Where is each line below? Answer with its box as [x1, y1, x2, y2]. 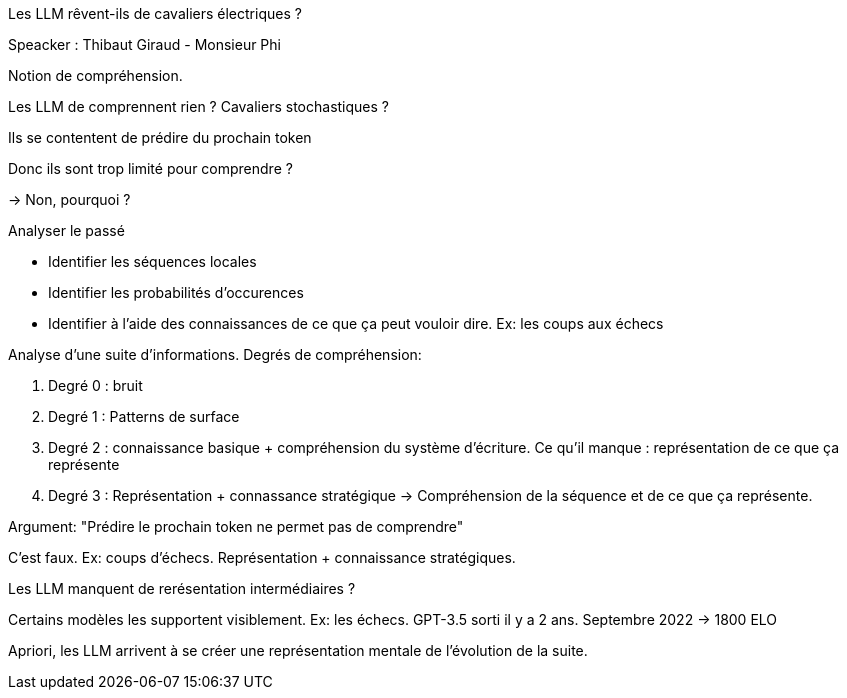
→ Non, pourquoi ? [8, 191, 131, 208]
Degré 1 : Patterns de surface [48, 408, 240, 425]
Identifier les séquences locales [48, 253, 257, 270]
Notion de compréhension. [8, 67, 183, 84]
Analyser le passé [8, 222, 125, 239]
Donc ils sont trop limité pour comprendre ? [8, 160, 293, 177]
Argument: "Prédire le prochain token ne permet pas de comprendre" [8, 518, 464, 535]
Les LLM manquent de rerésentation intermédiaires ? [8, 580, 356, 597]
